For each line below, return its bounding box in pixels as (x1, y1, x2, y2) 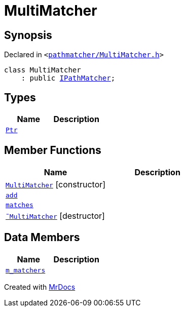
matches (6, 201, 33, 209)
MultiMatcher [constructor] (6, 179, 106, 189)
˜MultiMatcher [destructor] (6, 210, 105, 221)
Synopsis (4, 28, 52, 42)
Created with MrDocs (4, 282, 76, 291)
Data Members (4, 231, 80, 244)
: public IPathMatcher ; (21, 74, 116, 83)
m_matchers (6, 266, 46, 274)
